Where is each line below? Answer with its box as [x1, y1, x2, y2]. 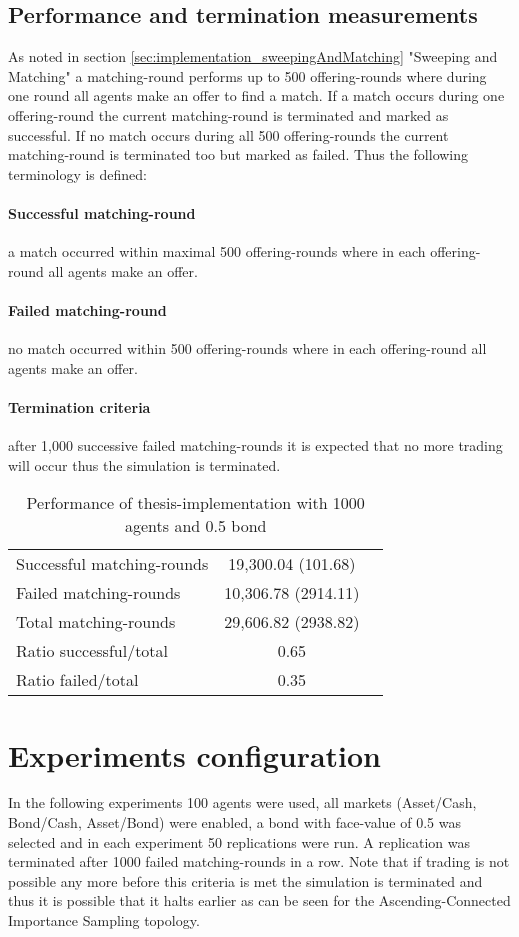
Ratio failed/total [16, 668, 139, 692]
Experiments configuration [8, 734, 381, 775]
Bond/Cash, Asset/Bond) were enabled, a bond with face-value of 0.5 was [8, 812, 461, 833]
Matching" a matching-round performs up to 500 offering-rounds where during [8, 65, 487, 86]
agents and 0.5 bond [125, 514, 267, 538]
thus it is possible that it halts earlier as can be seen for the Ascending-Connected [8, 890, 511, 911]
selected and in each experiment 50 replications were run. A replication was [8, 831, 470, 852]
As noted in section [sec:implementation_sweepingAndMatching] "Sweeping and [8, 46, 498, 67]
